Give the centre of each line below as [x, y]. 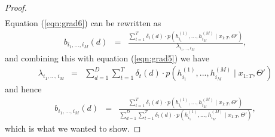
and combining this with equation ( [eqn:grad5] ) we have [107, 57]
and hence [23, 89]
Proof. [16, 7]
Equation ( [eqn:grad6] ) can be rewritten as [83, 23]
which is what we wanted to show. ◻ [73, 128]
